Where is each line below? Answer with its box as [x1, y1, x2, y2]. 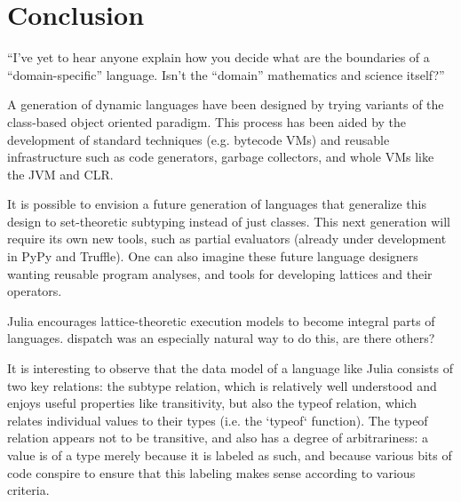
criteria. [7, 481, 50, 499]
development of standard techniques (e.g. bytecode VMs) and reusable [7, 130, 390, 148]
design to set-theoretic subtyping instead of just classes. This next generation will [7, 211, 450, 230]
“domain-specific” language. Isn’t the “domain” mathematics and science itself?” [7, 65, 445, 84]
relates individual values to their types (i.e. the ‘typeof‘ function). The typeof [7, 410, 428, 429]
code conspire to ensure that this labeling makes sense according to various [7, 463, 416, 482]
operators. [7, 282, 62, 300]
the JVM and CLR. [7, 164, 114, 183]
